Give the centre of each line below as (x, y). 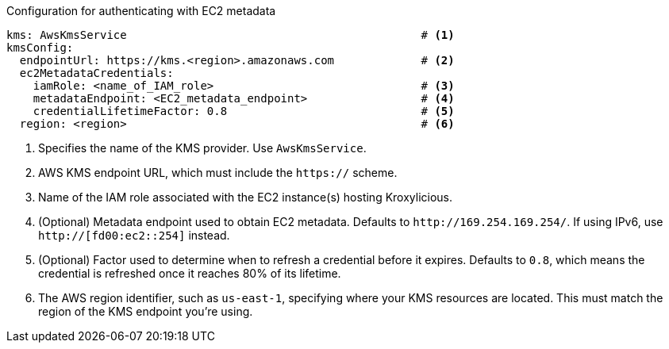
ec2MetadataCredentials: (96, 73)
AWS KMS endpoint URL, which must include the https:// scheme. (218, 173)
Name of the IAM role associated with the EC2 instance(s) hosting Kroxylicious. (246, 197)
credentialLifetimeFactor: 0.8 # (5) (244, 111)
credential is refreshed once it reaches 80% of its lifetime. (190, 273)
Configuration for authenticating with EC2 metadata (141, 11)
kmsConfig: (40, 48)
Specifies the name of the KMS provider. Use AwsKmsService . (202, 148)
